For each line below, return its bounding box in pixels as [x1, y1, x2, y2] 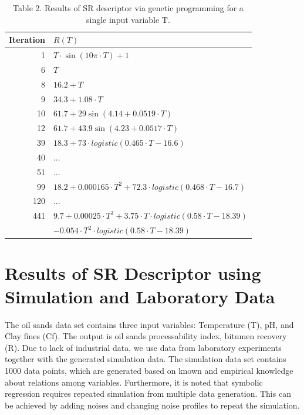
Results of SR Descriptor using [5, 261, 261, 285]
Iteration [9, 34, 45, 46]
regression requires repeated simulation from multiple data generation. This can [5, 387, 291, 400]
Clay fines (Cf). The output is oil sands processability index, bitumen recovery [5, 330, 287, 342]
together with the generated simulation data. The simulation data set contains [5, 353, 286, 365]
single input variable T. [86, 13, 170, 25]
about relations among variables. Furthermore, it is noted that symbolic [5, 376, 263, 388]
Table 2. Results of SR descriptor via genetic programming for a [13, 2, 244, 14]
